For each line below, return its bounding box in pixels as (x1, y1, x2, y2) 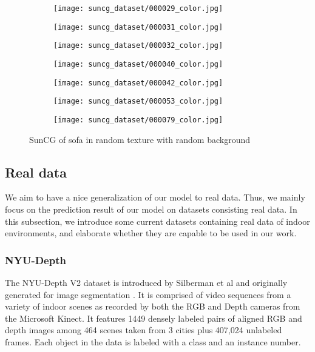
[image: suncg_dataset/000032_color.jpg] (53, 41, 223, 50)
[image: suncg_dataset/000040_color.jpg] (53, 59, 223, 68)
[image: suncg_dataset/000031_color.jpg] (53, 22, 223, 32)
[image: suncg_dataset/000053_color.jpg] (53, 97, 223, 106)
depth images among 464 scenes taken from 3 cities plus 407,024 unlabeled (5, 324, 282, 336)
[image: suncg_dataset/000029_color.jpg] (53, 4, 223, 13)
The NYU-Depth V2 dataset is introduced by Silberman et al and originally (5, 276, 288, 288)
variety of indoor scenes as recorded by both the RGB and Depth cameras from (5, 300, 300, 313)
